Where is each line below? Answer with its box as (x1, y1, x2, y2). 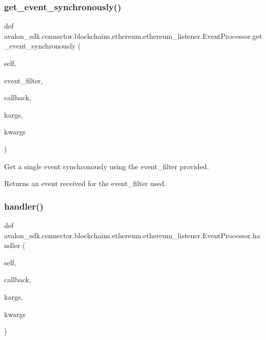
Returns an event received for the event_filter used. (4, 178, 167, 189)
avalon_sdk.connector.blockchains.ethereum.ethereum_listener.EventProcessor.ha (4, 230, 260, 240)
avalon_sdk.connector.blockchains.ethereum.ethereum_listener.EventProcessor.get (4, 30, 262, 41)
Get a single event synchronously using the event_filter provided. (4, 161, 209, 171)
